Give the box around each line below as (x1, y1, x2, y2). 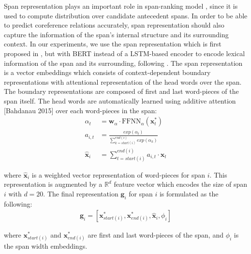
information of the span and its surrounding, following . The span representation (4, 58, 243, 68)
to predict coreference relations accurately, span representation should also (4, 20, 224, 30)
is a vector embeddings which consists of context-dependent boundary (4, 67, 211, 77)
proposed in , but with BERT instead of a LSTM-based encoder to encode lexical (4, 48, 245, 58)
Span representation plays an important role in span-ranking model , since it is (4, 1, 238, 11)
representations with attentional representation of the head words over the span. (4, 76, 242, 87)
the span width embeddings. (4, 241, 88, 251)
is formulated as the (159, 188, 219, 198)
